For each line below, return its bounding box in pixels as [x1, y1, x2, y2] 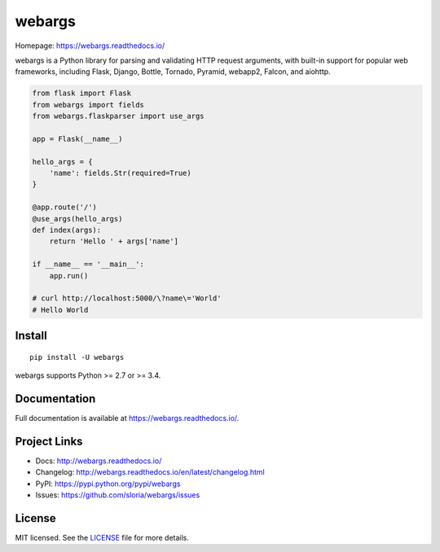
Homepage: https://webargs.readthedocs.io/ [15, 41, 165, 50]
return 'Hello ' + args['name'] [49, 237, 179, 246]
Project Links [15, 434, 83, 448]
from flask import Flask [32, 89, 132, 98]
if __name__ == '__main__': [32, 260, 144, 269]
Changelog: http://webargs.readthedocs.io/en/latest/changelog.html [35, 467, 265, 477]
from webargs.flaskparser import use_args [32, 112, 205, 121]
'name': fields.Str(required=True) [49, 169, 191, 178]
